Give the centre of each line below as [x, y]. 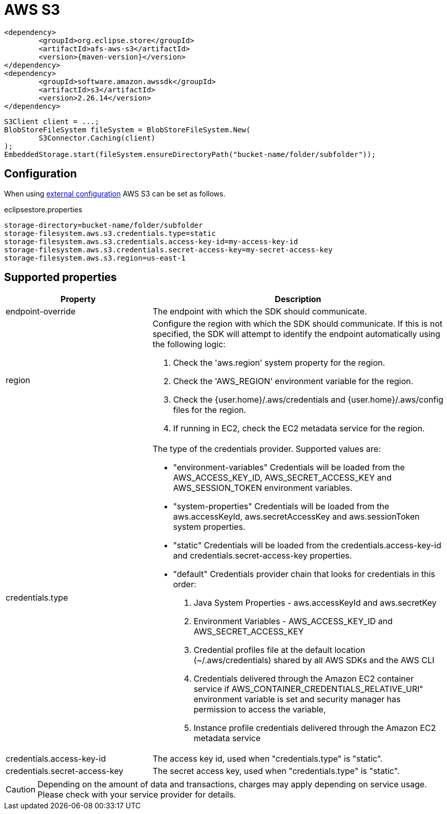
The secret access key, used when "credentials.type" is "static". [276, 771]
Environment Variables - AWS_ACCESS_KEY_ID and [293, 621]
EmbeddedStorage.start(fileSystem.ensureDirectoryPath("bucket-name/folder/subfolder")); [190, 154]
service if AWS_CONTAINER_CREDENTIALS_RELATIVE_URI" [308, 689]
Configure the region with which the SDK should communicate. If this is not [297, 324]
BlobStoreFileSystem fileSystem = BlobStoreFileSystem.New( [127, 130]
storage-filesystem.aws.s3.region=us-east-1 [95, 258]
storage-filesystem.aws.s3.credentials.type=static [110, 233]
